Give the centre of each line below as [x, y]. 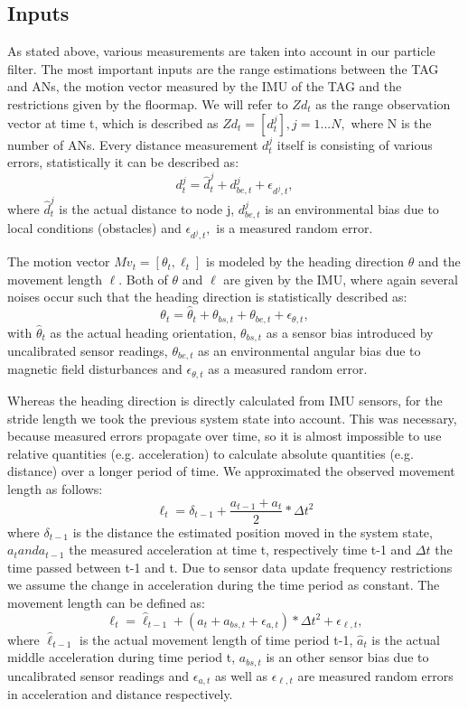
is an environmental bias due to [352, 208]
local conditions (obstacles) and [94, 228]
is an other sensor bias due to [347, 657]
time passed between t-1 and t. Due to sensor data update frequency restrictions [230, 567]
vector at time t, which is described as [113, 122]
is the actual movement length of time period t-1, [216, 639]
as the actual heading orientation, [143, 332]
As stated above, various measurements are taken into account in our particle [221, 51]
